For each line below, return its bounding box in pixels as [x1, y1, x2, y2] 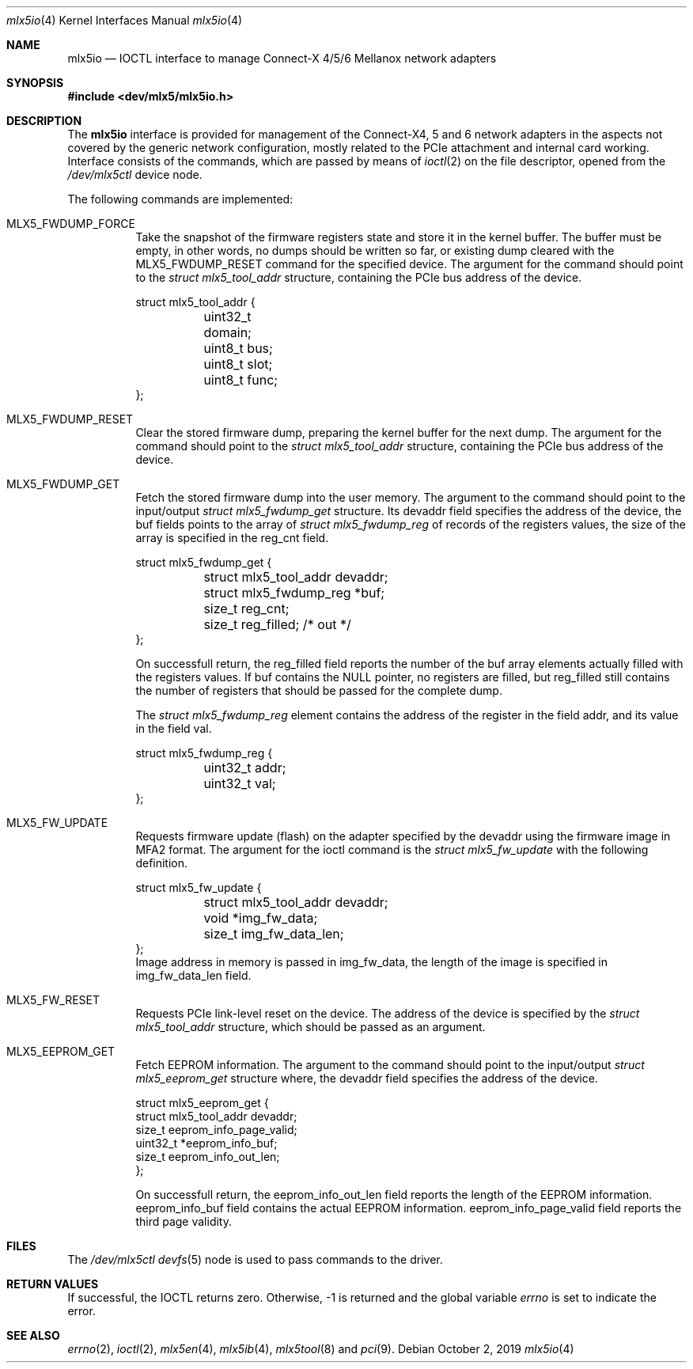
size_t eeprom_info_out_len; [135, 1150, 280, 1163]
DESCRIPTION [6, 114, 82, 127]
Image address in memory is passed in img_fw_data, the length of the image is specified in [135, 955, 608, 969]
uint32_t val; [203, 776, 276, 791]
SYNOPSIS [6, 76, 64, 89]
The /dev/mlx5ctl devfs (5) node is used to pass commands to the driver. [67, 1253, 443, 1266]
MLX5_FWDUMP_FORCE [6, 217, 135, 230]
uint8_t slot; [203, 356, 273, 372]
